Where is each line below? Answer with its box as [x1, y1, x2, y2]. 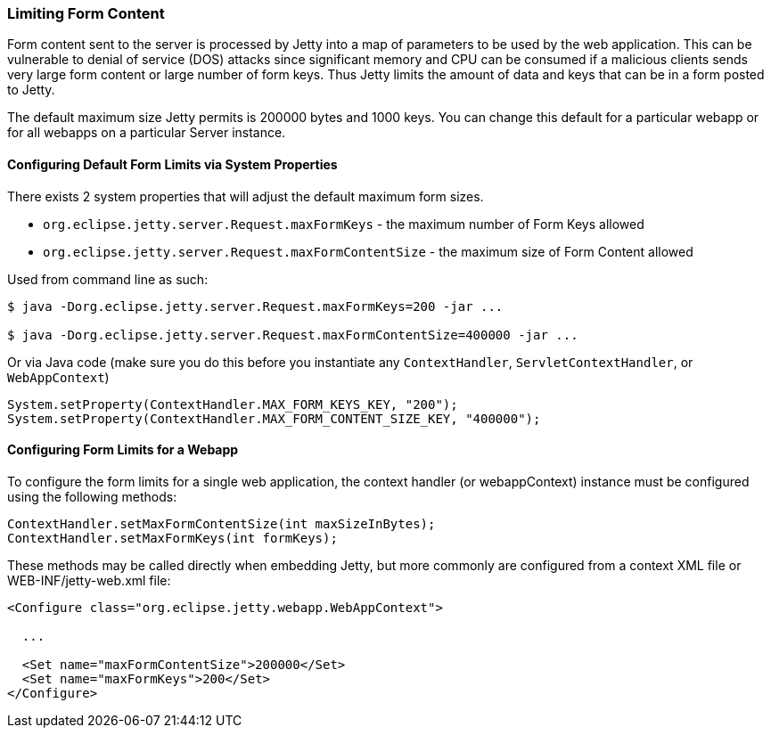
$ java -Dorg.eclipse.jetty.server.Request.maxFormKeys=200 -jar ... [7, 298, 504, 314]
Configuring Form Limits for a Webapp [7, 442, 239, 458]
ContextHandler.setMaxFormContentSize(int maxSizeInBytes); [7, 516, 436, 531]
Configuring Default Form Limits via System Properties [7, 156, 338, 172]
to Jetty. [7, 82, 55, 98]
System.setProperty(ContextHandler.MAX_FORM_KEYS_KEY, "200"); [7, 396, 458, 412]
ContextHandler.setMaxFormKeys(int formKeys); [7, 530, 338, 545]
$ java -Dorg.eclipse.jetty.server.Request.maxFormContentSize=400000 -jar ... [7, 327, 578, 342]
